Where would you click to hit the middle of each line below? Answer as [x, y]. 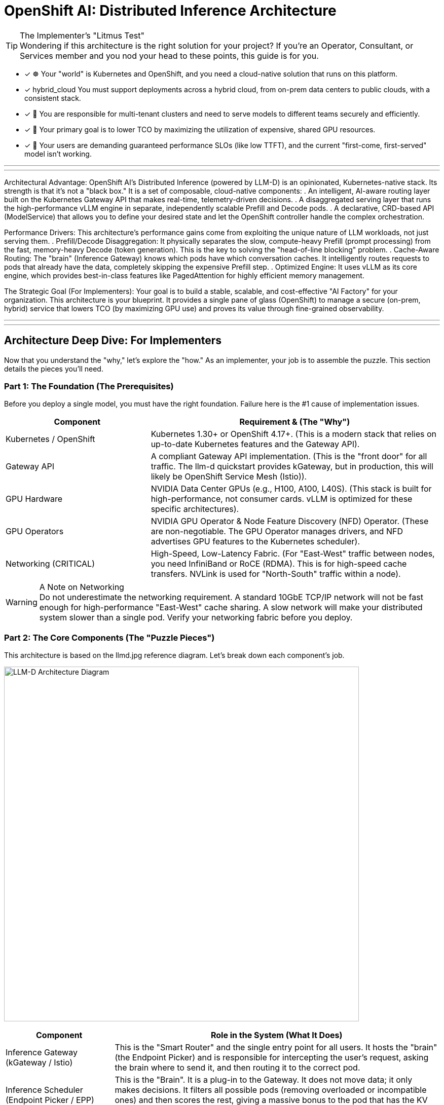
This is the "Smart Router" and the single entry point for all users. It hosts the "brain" [276, 1047]
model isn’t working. [58, 154]
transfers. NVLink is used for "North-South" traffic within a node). [276, 574]
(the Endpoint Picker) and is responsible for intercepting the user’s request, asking [272, 1058]
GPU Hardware [34, 499]
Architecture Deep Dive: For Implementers [113, 341]
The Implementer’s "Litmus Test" [82, 35]
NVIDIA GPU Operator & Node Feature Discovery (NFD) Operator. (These [290, 521]
